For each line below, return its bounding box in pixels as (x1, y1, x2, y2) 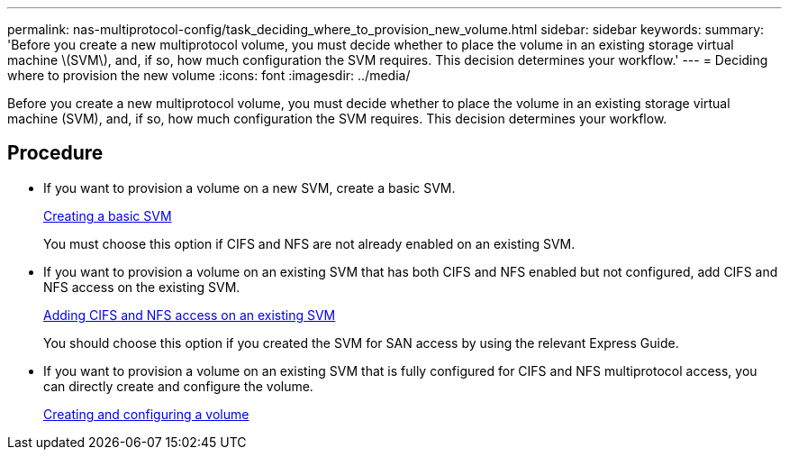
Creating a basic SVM (43, 207, 172, 224)
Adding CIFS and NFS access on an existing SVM (43, 306, 336, 323)
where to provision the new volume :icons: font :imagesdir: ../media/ (7, 68, 411, 83)
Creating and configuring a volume (43, 406, 249, 422)
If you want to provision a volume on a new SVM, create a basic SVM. (43, 179, 456, 196)
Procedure (7, 142, 104, 165)
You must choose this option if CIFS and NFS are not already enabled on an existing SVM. (43, 235, 576, 251)
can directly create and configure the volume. (43, 378, 313, 394)
